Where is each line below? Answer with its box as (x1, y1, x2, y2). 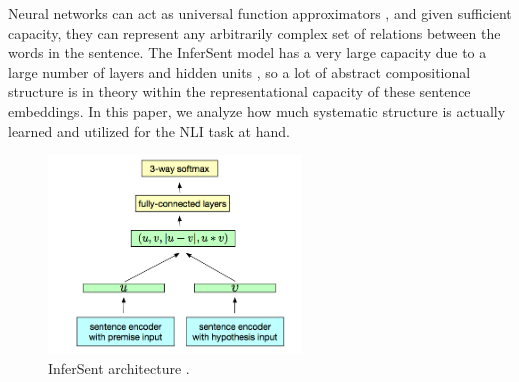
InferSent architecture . (48, 357, 190, 378)
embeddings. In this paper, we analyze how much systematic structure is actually (8, 100, 506, 121)
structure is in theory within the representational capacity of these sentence (8, 81, 471, 102)
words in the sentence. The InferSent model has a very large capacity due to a (8, 42, 487, 63)
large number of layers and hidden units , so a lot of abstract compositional (8, 61, 471, 82)
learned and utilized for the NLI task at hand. (8, 120, 290, 141)
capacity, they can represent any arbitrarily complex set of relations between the (8, 22, 501, 43)
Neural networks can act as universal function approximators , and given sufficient (8, 3, 512, 23)
